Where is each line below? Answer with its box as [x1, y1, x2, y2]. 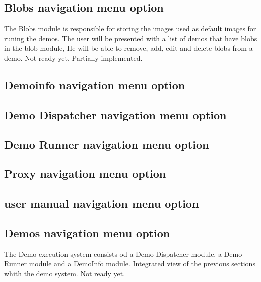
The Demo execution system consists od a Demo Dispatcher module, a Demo [4, 248, 242, 259]
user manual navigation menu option [4, 196, 199, 211]
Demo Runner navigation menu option [4, 136, 209, 152]
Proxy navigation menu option [4, 166, 166, 181]
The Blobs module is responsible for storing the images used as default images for [4, 23, 256, 34]
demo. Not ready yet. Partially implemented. [4, 52, 143, 63]
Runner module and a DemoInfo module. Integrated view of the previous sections [4, 258, 255, 269]
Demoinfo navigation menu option [4, 77, 185, 92]
